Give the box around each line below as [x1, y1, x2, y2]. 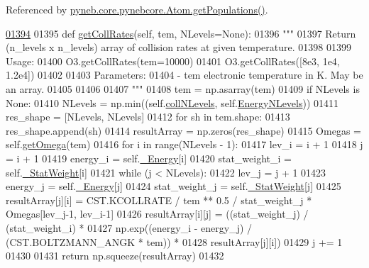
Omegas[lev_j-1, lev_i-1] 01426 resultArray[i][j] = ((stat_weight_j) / [6, 206, 309, 221]
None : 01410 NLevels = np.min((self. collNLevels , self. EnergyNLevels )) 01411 [6, 95, 339, 110]
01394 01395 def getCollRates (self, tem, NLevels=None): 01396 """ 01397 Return [6, 26, 356, 40]
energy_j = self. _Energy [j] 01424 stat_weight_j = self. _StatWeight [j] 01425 [6, 179, 341, 194]
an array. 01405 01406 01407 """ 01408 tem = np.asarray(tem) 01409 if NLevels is [6, 81, 360, 96]
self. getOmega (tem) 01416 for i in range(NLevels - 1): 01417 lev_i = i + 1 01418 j [6, 137, 363, 152]
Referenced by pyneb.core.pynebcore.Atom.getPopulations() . [6, 2, 268, 16]
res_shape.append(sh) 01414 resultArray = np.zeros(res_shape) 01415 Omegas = [6, 123, 361, 138]
